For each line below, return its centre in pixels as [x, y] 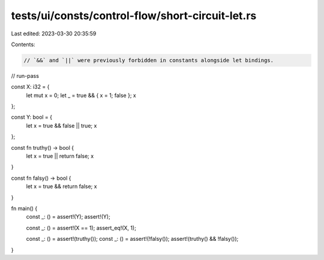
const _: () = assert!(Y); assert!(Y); [68, 217]
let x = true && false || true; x [61, 125]
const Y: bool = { [32, 117]
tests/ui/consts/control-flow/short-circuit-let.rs [134, 16]
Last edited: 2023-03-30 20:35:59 [54, 34]
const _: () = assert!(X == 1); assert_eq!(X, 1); [81, 228]
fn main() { [24, 208]
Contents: [23, 44]
